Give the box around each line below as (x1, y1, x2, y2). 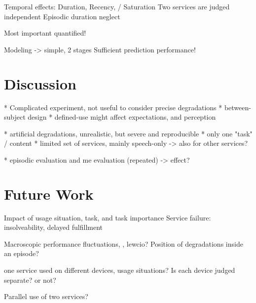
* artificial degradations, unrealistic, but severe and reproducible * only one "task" (4, 128, 253, 138)
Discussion (4, 73, 76, 93)
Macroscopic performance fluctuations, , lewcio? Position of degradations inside (4, 238, 243, 249)
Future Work (4, 183, 94, 204)
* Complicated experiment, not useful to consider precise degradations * (4, 102, 222, 112)
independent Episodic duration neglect (4, 11, 120, 21)
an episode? (4, 248, 39, 259)
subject (4, 112, 26, 122)
